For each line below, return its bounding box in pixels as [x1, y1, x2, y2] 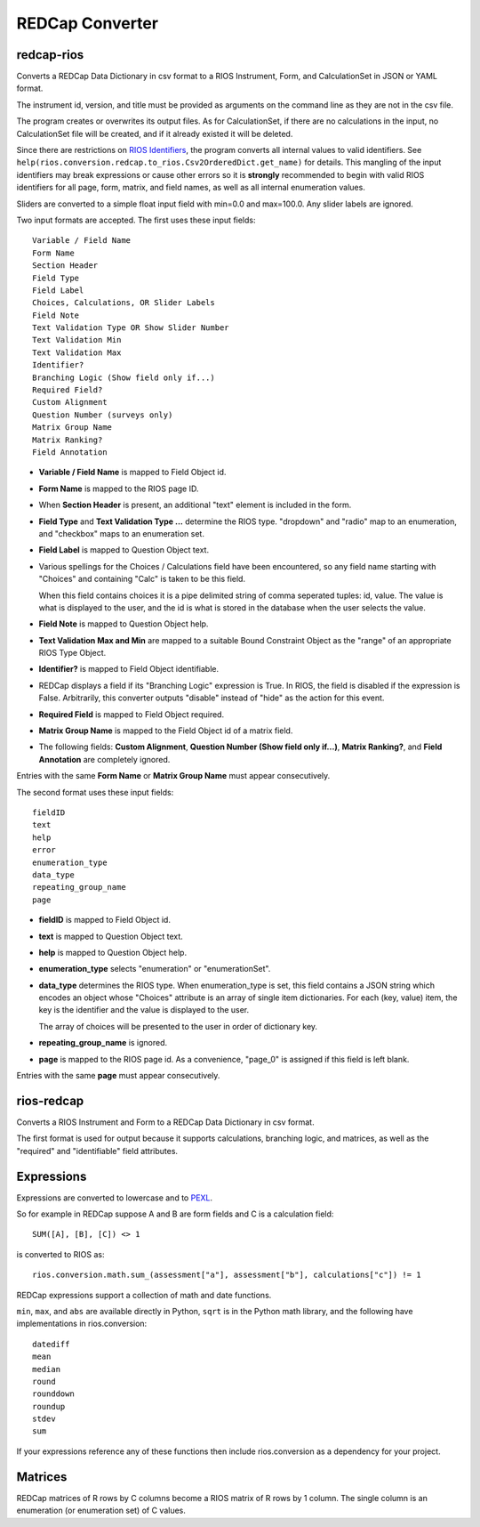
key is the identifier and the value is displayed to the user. [38, 1005, 250, 1015]
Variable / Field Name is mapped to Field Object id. [38, 467, 227, 478]
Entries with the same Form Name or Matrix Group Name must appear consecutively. [16, 771, 331, 781]
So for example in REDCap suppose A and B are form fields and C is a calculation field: [16, 1208, 334, 1219]
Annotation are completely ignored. [38, 754, 171, 764]
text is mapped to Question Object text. [38, 931, 184, 941]
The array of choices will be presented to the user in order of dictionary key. [38, 1021, 318, 1031]
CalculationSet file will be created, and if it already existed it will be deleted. [16, 128, 293, 139]
